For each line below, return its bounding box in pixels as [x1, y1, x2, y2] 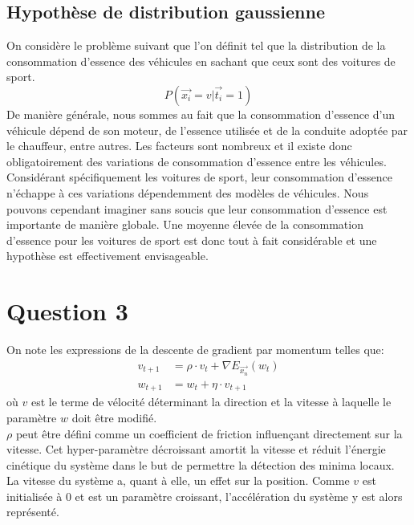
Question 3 [6, 295, 128, 328]
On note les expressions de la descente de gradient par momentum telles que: [6, 341, 384, 358]
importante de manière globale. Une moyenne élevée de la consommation [6, 216, 363, 233]
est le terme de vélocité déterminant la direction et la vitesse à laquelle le [30, 393, 392, 410]
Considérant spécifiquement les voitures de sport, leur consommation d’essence [6, 169, 393, 185]
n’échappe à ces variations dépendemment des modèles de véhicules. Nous [6, 184, 369, 201]
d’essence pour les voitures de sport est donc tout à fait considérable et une [6, 231, 377, 248]
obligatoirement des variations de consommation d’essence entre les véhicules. [6, 153, 387, 169]
